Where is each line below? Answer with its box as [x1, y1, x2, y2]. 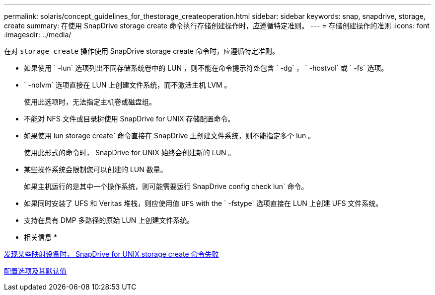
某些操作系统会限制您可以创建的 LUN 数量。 [24, 165, 167, 174]
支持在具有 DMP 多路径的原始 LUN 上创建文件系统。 [24, 216, 194, 224]
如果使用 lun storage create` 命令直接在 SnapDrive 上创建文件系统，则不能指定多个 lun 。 [24, 131, 315, 140]
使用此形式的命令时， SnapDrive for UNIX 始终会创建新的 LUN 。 [24, 148, 235, 157]
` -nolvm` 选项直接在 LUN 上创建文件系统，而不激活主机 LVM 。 [24, 81, 231, 89]
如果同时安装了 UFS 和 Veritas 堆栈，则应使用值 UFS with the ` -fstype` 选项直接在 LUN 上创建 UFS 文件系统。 [24, 199, 383, 207]
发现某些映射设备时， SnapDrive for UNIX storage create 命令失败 [4, 250, 219, 258]
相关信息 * [24, 233, 57, 241]
